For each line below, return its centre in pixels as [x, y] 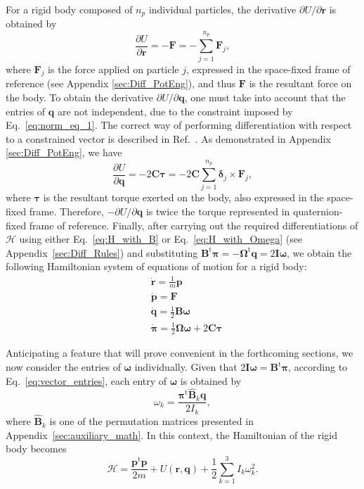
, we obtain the [319, 252]
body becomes [36, 449]
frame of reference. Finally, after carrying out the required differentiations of [194, 225]
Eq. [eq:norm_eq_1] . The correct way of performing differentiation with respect [179, 125]
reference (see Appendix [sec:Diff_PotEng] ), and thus [121, 83]
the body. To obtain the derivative [80, 97]
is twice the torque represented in [218, 211]
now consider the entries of [63, 367]
